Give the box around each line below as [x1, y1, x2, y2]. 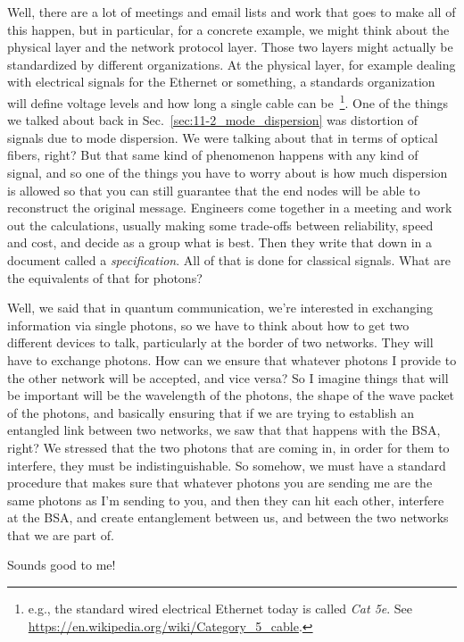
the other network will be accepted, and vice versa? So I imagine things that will [7, 368, 449, 387]
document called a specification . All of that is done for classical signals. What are [7, 250, 451, 269]
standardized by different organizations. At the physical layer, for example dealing [7, 54, 456, 73]
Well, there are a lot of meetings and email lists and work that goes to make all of [7, 3, 456, 21]
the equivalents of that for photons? [7, 268, 203, 287]
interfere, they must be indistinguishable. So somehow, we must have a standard [7, 455, 446, 474]
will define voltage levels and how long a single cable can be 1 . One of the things [7, 90, 449, 112]
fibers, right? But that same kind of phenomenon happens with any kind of [7, 146, 418, 164]
